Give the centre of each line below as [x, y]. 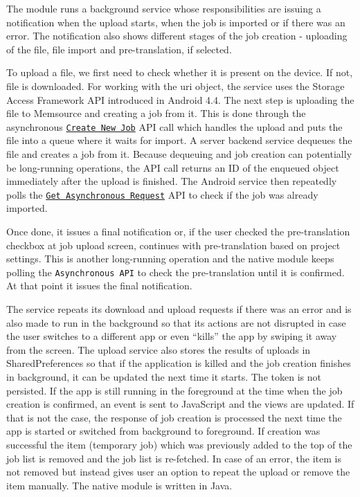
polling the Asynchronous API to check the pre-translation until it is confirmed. [175, 272]
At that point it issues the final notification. [99, 286]
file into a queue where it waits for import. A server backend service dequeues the [179, 140]
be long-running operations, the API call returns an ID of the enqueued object [173, 167]
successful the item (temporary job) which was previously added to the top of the [179, 444]
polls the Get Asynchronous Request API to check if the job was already [162, 194]
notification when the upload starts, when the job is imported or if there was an [176, 22]
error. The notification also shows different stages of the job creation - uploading [177, 36]
